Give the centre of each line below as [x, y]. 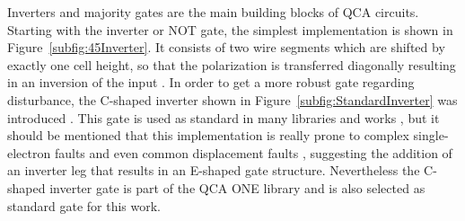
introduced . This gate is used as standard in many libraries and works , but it [224, 117]
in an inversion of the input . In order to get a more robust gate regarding [211, 82]
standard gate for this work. [84, 205]
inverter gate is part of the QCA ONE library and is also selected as [237, 187]
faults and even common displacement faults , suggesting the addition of [253, 152]
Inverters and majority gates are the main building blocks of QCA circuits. [213, 12]
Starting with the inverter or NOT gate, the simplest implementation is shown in [230, 29]
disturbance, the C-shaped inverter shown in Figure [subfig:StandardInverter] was [232, 99]
